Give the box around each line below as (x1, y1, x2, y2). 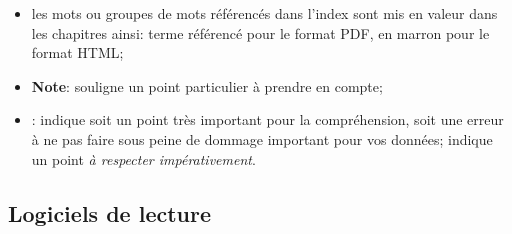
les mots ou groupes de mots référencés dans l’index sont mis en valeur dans (31, 3, 498, 23)
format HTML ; (31, 42, 124, 63)
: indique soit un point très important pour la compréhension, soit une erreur (31, 109, 504, 130)
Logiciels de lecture (8, 197, 212, 228)
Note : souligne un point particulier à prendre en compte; (31, 75, 383, 96)
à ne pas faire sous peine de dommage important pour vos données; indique (31, 128, 493, 149)
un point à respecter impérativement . (31, 148, 256, 169)
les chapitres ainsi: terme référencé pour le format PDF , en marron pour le (31, 22, 490, 43)
